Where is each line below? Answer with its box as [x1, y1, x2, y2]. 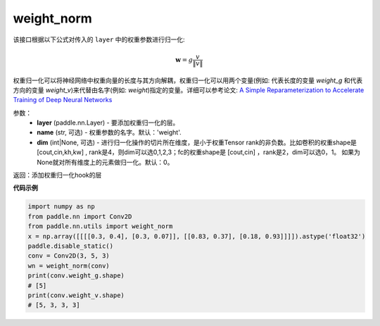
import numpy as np [27, 203, 95, 211]
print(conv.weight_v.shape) [27, 291, 125, 299]
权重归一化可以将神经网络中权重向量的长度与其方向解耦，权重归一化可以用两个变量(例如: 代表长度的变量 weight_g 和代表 [13, 76, 363, 84]
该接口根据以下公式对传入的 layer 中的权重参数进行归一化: [13, 35, 186, 44]
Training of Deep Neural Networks [13, 96, 113, 104]
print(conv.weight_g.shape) [27, 272, 125, 280]
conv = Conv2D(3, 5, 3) [27, 252, 110, 260]
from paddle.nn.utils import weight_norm [27, 222, 173, 230]
